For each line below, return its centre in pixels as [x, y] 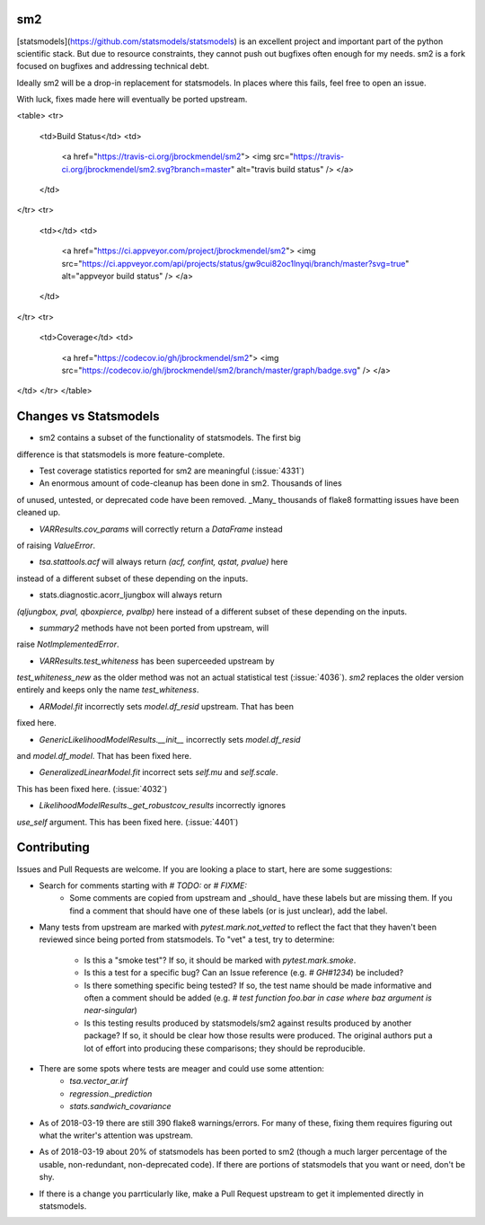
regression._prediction [111, 1093]
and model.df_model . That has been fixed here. [104, 756]
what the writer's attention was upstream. [116, 1135]
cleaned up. [39, 513]
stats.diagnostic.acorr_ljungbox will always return [131, 595]
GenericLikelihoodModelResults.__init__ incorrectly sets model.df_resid [170, 739]
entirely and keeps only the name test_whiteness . [108, 690]
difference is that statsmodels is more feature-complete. [121, 454]
